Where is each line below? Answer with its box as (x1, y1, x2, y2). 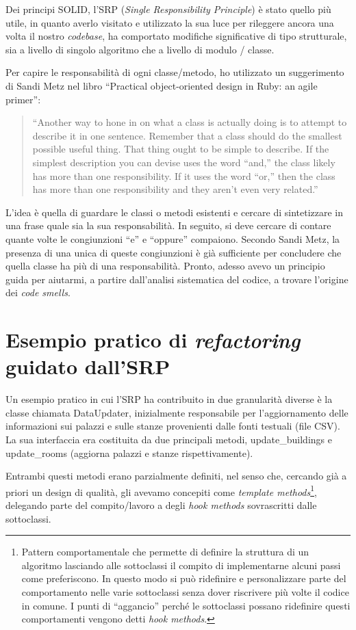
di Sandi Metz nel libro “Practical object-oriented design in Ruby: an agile (5, 78, 318, 92)
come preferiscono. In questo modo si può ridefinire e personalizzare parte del (21, 571, 346, 586)
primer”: (5, 92, 41, 106)
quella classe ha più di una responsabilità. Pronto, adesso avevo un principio (5, 259, 325, 273)
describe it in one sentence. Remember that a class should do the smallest (32, 128, 342, 142)
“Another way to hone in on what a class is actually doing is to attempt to (32, 115, 347, 129)
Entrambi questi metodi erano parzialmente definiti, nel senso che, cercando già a (5, 469, 347, 483)
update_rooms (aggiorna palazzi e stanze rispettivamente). (5, 445, 253, 460)
